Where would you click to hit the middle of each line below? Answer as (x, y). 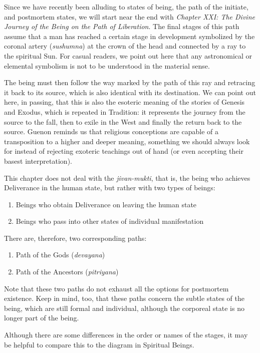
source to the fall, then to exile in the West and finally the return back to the (123, 121)
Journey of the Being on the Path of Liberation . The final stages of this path (122, 26)
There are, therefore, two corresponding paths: (75, 238)
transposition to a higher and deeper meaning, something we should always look (127, 141)
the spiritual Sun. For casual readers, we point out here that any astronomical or (128, 55)
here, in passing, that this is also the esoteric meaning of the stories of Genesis (124, 102)
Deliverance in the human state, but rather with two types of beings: (110, 188)
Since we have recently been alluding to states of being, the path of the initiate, (126, 7)
